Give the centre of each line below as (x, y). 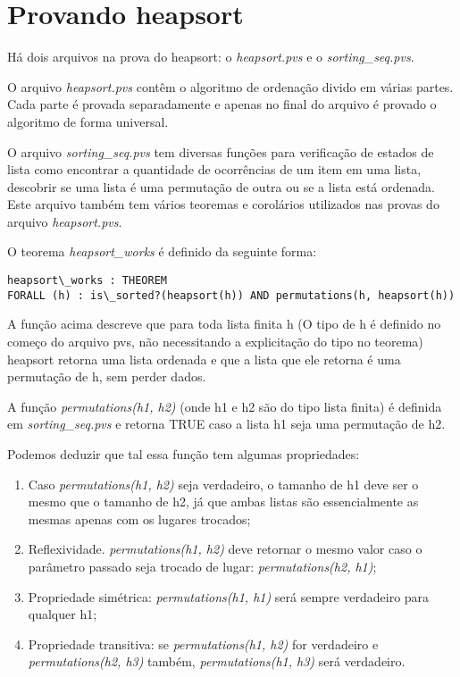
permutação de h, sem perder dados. (107, 376)
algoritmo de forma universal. (88, 121)
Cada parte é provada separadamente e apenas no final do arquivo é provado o (222, 104)
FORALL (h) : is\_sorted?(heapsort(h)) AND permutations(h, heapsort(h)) (231, 295)
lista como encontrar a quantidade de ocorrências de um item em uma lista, (214, 169)
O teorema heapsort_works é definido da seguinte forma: (162, 251)
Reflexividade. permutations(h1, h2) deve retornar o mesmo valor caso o (225, 549)
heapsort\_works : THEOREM (87, 281)
